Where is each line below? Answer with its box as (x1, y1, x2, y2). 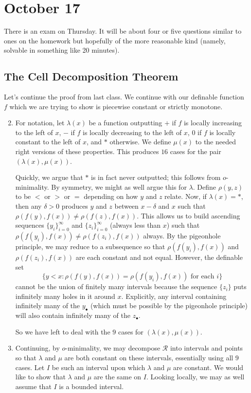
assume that (15, 381, 52, 391)
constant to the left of (15, 137, 81, 147)
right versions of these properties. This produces (15, 146, 159, 157)
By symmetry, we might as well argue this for (51, 181, 187, 192)
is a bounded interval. (59, 381, 124, 391)
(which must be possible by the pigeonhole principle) (90, 300, 248, 311)
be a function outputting (89, 118, 162, 128)
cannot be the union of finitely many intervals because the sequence (15, 281, 217, 292)
